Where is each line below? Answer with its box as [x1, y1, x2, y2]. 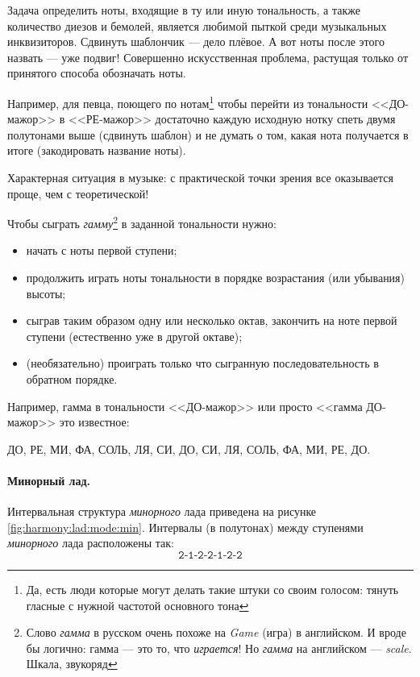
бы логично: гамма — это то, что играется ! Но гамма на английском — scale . [26, 639, 412, 656]
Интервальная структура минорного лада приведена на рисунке [7, 503, 317, 520]
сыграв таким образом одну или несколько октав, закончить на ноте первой [26, 312, 397, 329]
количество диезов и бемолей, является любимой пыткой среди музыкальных [7, 17, 387, 34]
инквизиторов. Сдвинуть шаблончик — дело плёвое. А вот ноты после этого [7, 33, 385, 50]
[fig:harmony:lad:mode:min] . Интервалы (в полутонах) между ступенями [7, 518, 364, 535]
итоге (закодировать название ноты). [7, 142, 186, 159]
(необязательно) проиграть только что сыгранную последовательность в [26, 355, 379, 372]
